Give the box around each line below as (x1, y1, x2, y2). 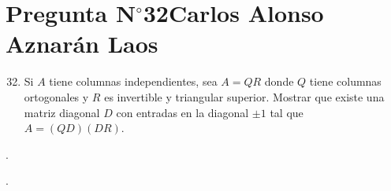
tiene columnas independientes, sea (49, 73, 218, 90)
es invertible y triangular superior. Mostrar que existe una (104, 88, 385, 105)
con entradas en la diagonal (116, 104, 249, 120)
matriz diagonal (24, 104, 100, 120)
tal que (270, 104, 303, 120)
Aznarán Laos (6, 28, 158, 60)
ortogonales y (24, 88, 89, 105)
